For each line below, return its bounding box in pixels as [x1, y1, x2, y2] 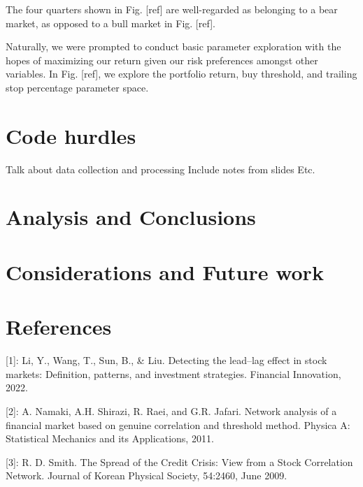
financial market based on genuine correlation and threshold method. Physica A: [6, 417, 350, 432]
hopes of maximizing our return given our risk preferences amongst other [6, 52, 318, 67]
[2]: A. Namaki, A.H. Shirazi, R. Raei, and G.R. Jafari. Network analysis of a [6, 403, 337, 418]
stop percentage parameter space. [6, 80, 149, 94]
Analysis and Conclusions [6, 203, 256, 231]
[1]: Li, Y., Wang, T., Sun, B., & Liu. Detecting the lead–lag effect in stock [6, 353, 327, 368]
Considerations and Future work [6, 257, 324, 286]
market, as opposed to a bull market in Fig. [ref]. [6, 15, 215, 30]
